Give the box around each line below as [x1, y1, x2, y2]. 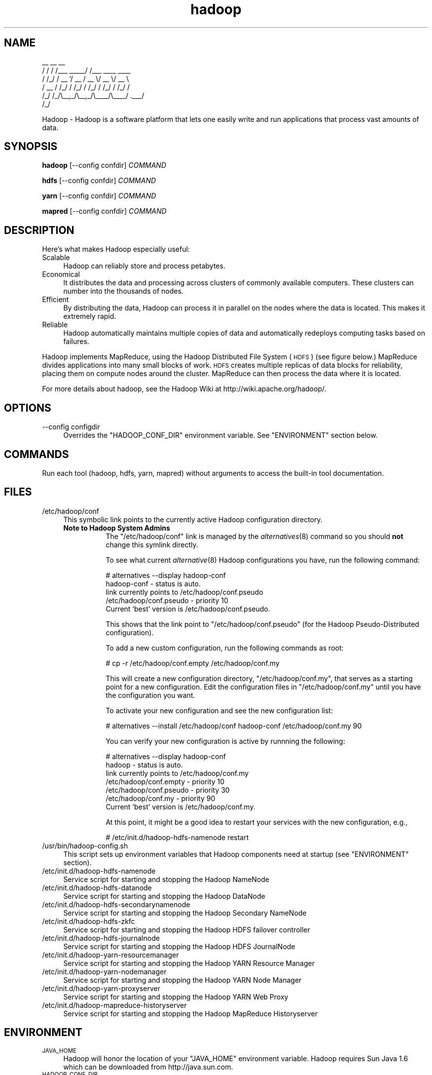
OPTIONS [4, 401, 51, 414]
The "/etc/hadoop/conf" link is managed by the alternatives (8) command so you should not [106, 532, 403, 540]
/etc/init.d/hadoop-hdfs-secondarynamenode [42, 900, 190, 909]
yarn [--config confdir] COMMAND [42, 192, 156, 200]
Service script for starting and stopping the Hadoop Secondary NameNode [63, 908, 307, 917]
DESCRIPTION [4, 224, 74, 236]
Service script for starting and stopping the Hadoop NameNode [63, 875, 269, 883]
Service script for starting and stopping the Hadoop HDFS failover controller [63, 925, 310, 934]
